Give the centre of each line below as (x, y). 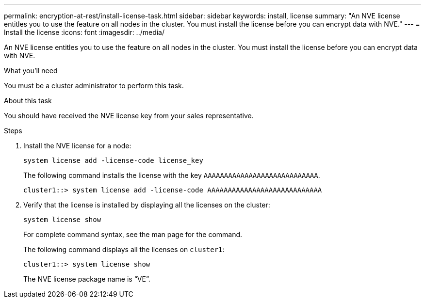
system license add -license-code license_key (113, 160)
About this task (28, 101)
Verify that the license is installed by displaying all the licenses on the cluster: (147, 205)
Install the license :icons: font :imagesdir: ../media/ (84, 32)
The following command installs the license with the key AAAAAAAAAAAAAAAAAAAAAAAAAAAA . (172, 175)
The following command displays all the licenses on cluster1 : (124, 249)
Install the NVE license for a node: (77, 146)
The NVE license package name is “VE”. (87, 279)
